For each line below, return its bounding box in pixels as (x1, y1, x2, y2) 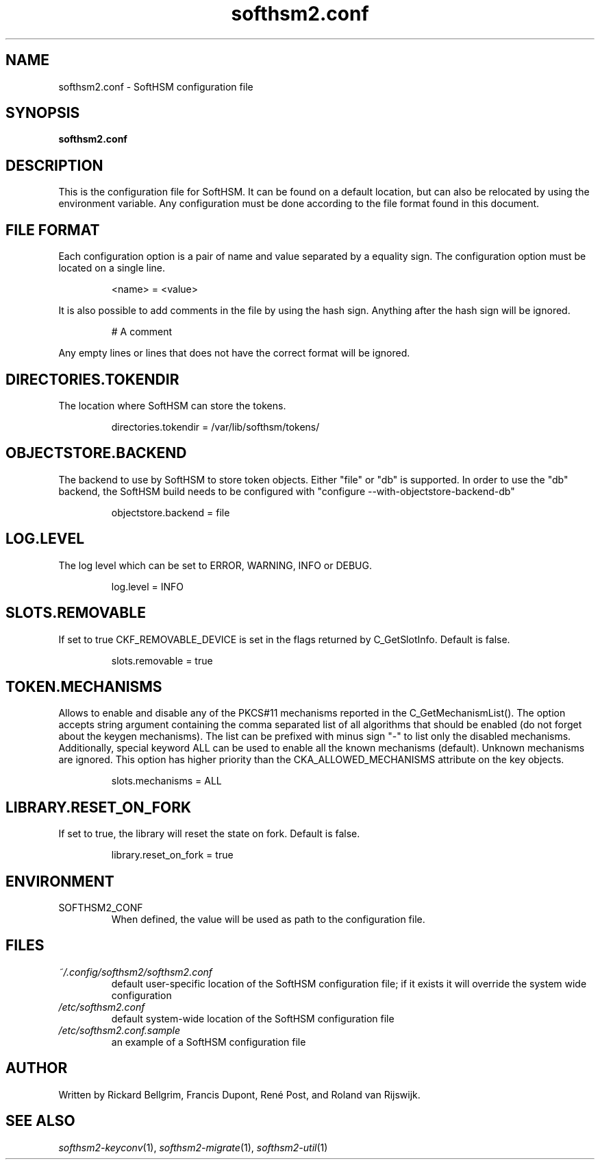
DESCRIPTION (5, 156, 103, 174)
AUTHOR (5, 1059, 68, 1077)
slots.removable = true (111, 654, 213, 666)
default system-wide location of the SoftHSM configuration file (111, 1012, 395, 1024)
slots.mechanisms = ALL (111, 775, 222, 787)
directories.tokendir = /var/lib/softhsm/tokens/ (111, 420, 320, 433)
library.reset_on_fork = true (111, 849, 234, 861)
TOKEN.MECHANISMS (5, 677, 162, 695)
